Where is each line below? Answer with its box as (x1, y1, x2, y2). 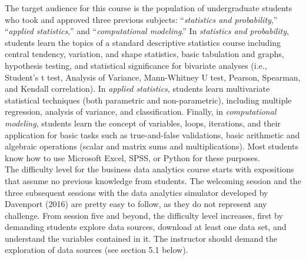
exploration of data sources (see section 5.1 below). (5, 244, 188, 256)
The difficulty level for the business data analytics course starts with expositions (5, 163, 294, 175)
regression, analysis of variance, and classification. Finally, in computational (5, 105, 277, 118)
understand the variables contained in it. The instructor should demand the (5, 232, 278, 244)
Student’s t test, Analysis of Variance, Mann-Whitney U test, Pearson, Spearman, (5, 71, 301, 83)
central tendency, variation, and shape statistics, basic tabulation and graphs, (5, 48, 284, 60)
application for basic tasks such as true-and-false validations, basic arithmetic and (5, 128, 300, 141)
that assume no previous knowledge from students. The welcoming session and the (5, 174, 301, 186)
